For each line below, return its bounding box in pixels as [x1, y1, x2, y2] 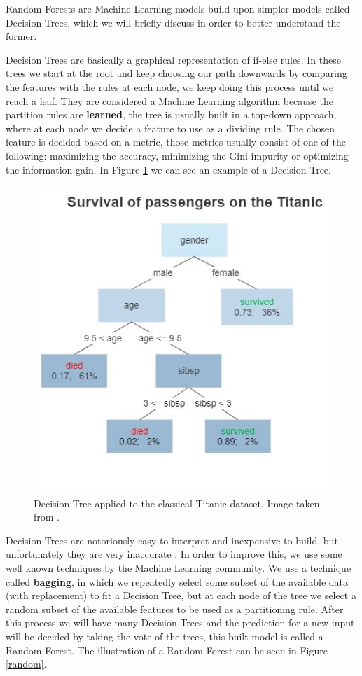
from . [34, 509, 60, 524]
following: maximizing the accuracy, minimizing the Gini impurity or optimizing [6, 148, 349, 162]
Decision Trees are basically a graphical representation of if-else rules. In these [6, 52, 341, 66]
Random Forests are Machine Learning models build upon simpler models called [6, 1, 350, 15]
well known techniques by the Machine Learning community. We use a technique [6, 560, 351, 575]
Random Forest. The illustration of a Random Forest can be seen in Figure [6, 642, 328, 657]
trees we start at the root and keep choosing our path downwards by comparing [6, 66, 347, 80]
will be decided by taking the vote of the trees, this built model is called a [6, 628, 323, 643]
